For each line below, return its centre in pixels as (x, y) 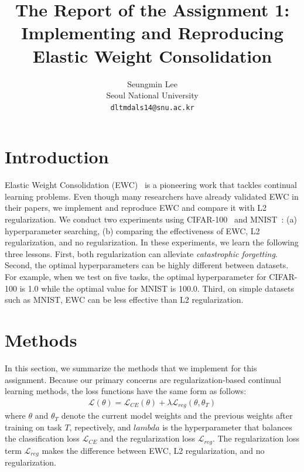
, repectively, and (100, 427)
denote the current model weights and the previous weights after (177, 415)
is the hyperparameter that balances (227, 427)
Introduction (57, 157)
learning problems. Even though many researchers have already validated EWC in (152, 196)
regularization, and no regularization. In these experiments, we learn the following (152, 242)
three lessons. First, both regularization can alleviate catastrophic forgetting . (141, 253)
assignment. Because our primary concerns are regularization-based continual (143, 379)
